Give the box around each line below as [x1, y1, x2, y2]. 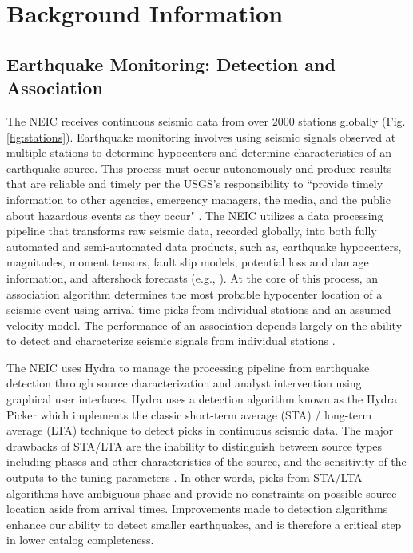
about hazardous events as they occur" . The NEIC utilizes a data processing [6, 206, 383, 223]
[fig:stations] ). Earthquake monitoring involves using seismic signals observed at [6, 128, 396, 145]
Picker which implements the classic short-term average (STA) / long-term [6, 406, 372, 423]
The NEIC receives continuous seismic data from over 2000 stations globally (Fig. [6, 112, 406, 129]
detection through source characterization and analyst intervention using [6, 375, 362, 391]
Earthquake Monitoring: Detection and [6, 51, 336, 76]
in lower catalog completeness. [6, 531, 154, 548]
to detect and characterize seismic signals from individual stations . [6, 332, 336, 349]
